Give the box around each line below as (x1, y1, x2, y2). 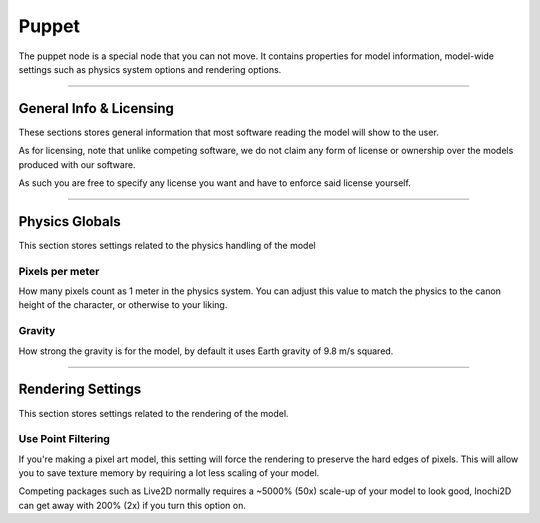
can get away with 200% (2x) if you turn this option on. (18, 499, 247, 511)
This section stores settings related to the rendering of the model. (18, 407, 289, 419)
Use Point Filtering (18, 432, 110, 446)
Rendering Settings (18, 381, 142, 398)
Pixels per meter (18, 264, 100, 278)
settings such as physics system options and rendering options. (18, 63, 282, 75)
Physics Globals (18, 213, 121, 230)
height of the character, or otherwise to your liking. (18, 299, 228, 311)
